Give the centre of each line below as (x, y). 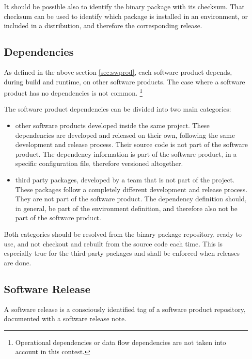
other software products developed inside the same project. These (112, 125)
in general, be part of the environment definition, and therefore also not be (126, 208)
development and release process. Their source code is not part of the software (132, 144)
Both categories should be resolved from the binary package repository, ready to (123, 234)
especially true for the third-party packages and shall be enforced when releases (122, 253)
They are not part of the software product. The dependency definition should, (131, 199)
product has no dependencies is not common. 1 (73, 92)
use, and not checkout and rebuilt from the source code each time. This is (113, 243)
